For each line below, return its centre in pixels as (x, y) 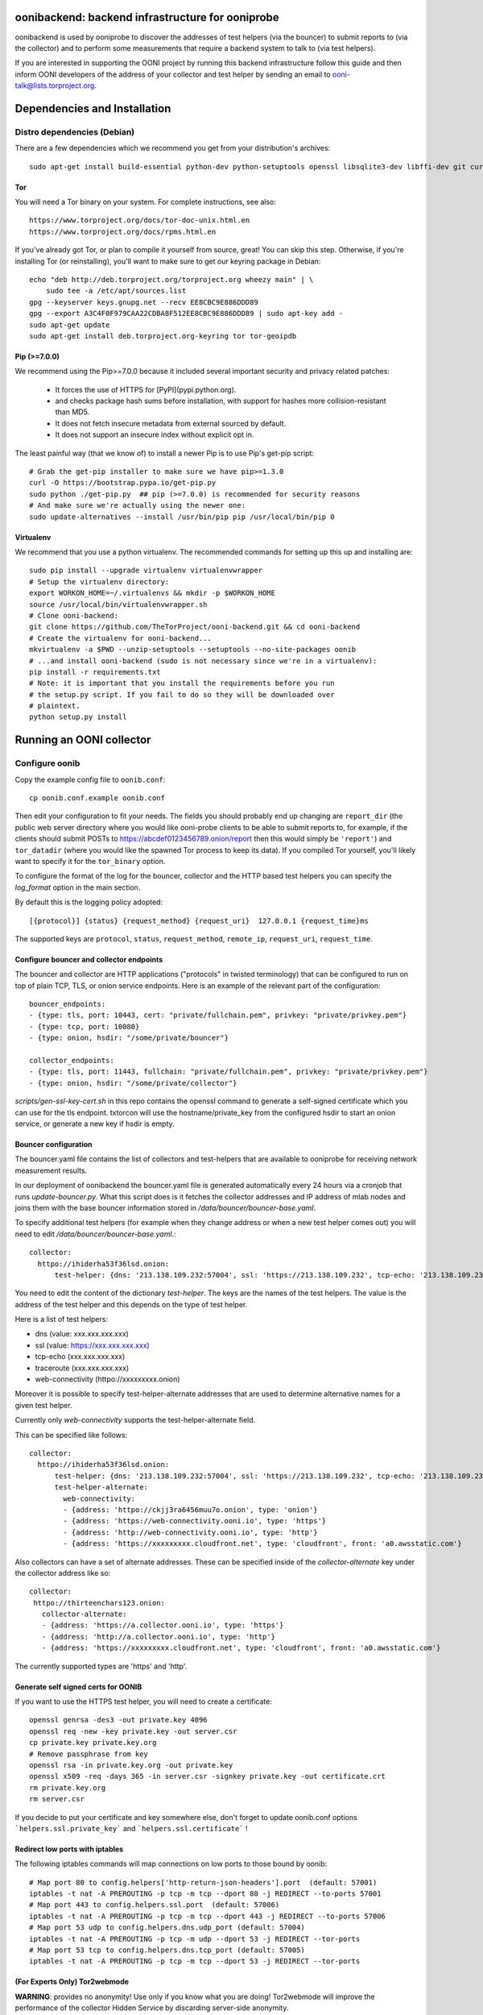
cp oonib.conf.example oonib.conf (97, 798)
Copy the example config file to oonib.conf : (90, 779)
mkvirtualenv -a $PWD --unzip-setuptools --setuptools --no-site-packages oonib (193, 650)
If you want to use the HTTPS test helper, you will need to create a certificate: (144, 1701)
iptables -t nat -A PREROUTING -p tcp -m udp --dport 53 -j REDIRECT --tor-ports (195, 1939)
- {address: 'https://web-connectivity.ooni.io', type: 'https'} (195, 1521)
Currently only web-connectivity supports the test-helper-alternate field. (135, 1420)
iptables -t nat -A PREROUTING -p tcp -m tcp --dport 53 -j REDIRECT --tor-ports (195, 1961)
